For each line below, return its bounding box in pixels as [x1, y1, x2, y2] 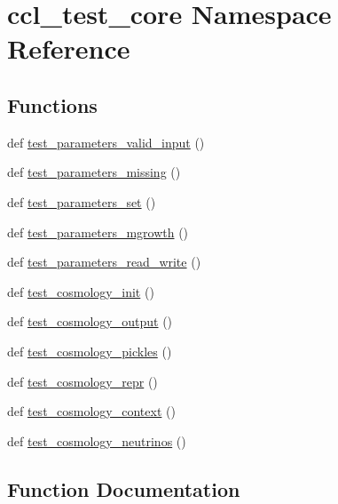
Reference [7, 30, 130, 67]
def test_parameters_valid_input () [7, 132, 205, 151]
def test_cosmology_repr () [7, 372, 158, 390]
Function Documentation [7, 475, 240, 502]
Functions [7, 91, 98, 118]
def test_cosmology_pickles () [7, 341, 172, 360]
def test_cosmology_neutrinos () [7, 431, 186, 450]
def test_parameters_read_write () [7, 252, 201, 271]
